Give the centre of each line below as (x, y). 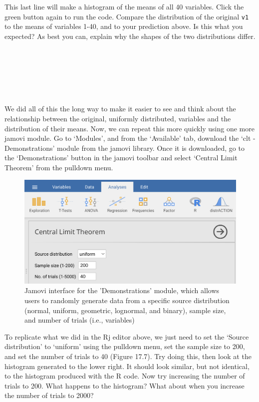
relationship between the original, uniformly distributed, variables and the (118, 118)
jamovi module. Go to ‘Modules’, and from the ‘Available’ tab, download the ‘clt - (130, 138)
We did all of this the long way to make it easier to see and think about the (120, 109)
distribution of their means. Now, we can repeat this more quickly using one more (129, 128)
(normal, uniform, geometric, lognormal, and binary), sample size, (125, 310)
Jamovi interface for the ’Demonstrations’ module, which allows (122, 290)
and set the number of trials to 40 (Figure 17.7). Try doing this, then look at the (128, 356)
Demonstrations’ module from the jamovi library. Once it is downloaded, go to (125, 148)
